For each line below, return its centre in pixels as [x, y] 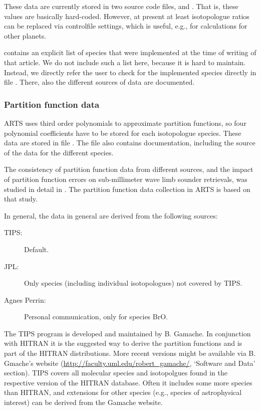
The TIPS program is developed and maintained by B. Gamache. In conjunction [127, 333]
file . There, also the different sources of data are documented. [99, 82]
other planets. [25, 35]
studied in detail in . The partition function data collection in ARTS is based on [127, 189]
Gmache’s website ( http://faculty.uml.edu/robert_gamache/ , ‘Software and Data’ [130, 363]
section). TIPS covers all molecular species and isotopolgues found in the [116, 373]
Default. [37, 249]
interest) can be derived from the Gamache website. [83, 402]
